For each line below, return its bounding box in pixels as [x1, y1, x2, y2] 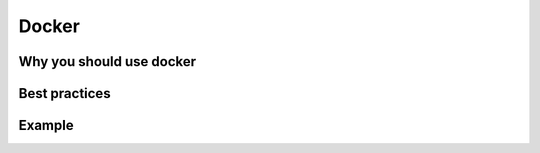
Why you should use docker [18, 53, 197, 70]
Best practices [18, 85, 111, 102]
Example [18, 117, 74, 134]
